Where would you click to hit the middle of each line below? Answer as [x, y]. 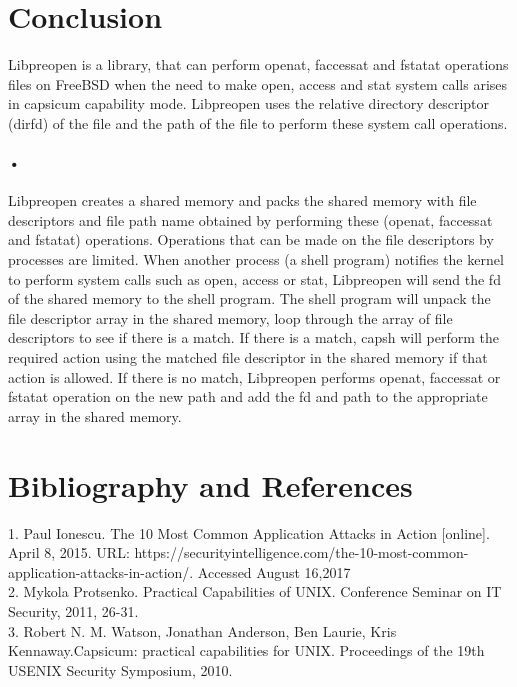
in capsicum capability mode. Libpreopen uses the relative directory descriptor [249, 103]
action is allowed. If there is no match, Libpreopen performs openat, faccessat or [254, 376]
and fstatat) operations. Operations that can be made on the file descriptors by [251, 239]
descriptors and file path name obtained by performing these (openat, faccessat [250, 219]
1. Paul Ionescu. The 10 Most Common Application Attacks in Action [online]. [249, 532]
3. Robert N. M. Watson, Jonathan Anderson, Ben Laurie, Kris [202, 630]
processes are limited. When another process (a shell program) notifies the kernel [256, 259]
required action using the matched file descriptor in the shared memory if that [248, 357]
